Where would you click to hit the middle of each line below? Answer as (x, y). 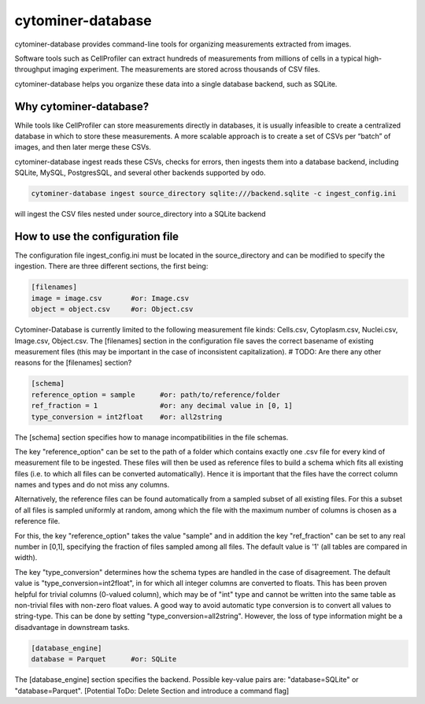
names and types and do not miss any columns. (92, 485)
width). (26, 558)
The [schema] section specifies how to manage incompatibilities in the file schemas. (152, 437)
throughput (33, 69)
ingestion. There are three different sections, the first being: (111, 266)
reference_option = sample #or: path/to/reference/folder (156, 395)
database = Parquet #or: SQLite (104, 659)
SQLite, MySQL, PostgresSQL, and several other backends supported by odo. (140, 172)
